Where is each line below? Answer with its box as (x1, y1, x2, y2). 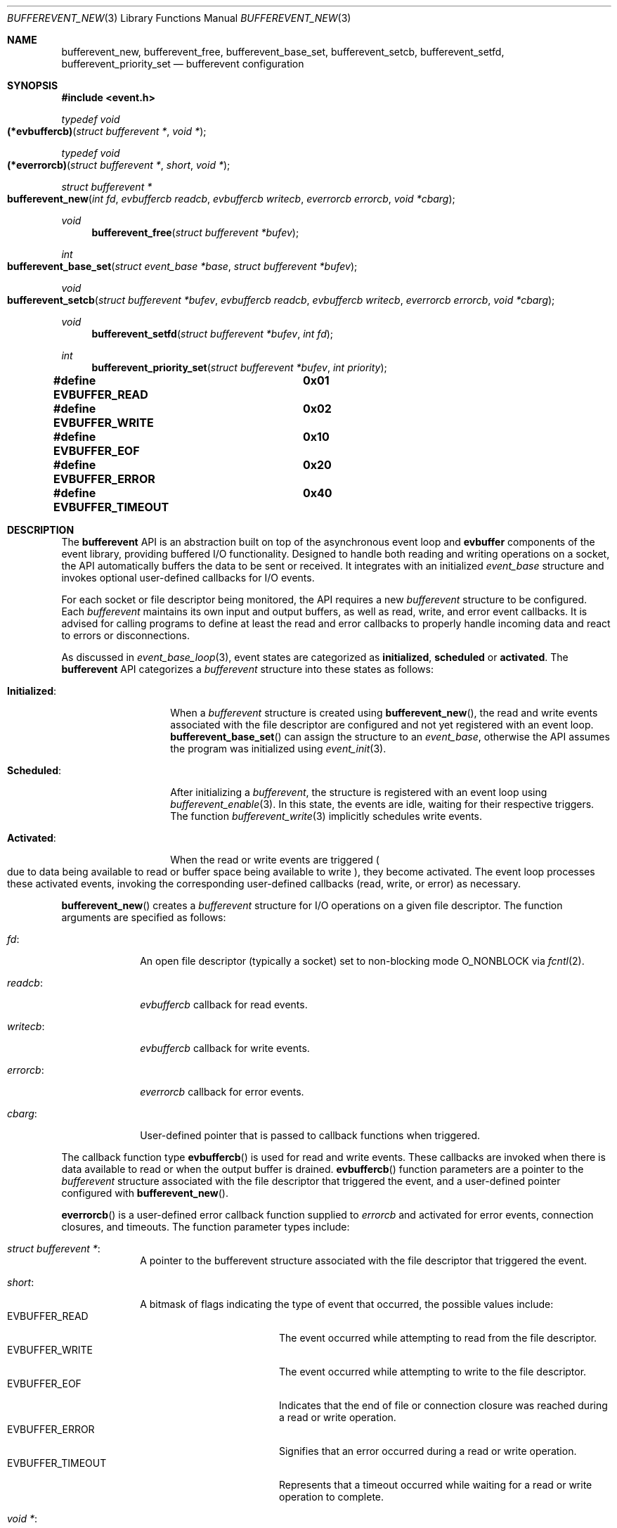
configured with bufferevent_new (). (61, 1187, 228, 1199)
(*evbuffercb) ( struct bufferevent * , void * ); (7, 125, 207, 137)
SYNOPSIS (7, 79, 58, 91)
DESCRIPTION (7, 524, 74, 536)
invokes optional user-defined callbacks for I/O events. (61, 572, 315, 584)
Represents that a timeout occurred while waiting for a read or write (279, 1479, 592, 1491)
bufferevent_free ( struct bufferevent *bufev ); (91, 226, 299, 238)
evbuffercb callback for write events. (140, 1042, 310, 1054)
